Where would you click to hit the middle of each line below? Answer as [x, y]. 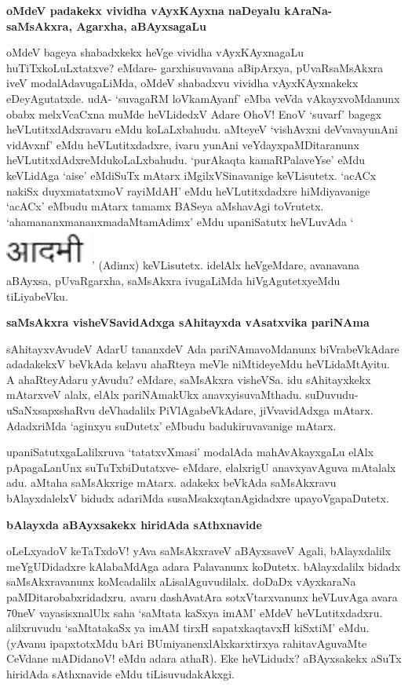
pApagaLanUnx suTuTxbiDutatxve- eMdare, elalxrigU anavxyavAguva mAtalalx [201, 467]
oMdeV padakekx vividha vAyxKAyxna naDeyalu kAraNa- [169, 10]
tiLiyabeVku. [37, 296]
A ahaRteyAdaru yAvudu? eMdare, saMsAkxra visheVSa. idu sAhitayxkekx [189, 379]
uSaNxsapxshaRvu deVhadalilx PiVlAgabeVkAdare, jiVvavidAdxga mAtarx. [190, 410]
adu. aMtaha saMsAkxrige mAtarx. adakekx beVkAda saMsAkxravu [171, 482]
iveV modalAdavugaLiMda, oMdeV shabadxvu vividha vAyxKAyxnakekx [182, 83]
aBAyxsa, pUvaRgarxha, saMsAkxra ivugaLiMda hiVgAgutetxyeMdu [173, 280]
